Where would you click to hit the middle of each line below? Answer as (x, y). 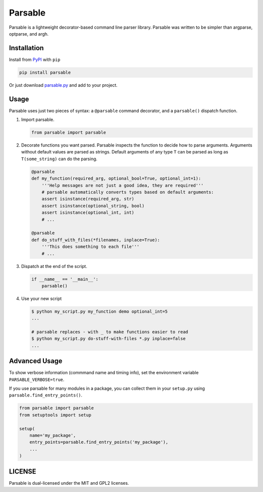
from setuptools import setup (55, 415)
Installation (26, 48)
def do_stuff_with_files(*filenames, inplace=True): (96, 240)
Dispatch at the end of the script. (54, 266)
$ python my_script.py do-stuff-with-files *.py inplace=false (109, 339)
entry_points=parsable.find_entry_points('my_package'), (99, 442)
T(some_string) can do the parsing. (59, 159)
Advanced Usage (36, 361)
